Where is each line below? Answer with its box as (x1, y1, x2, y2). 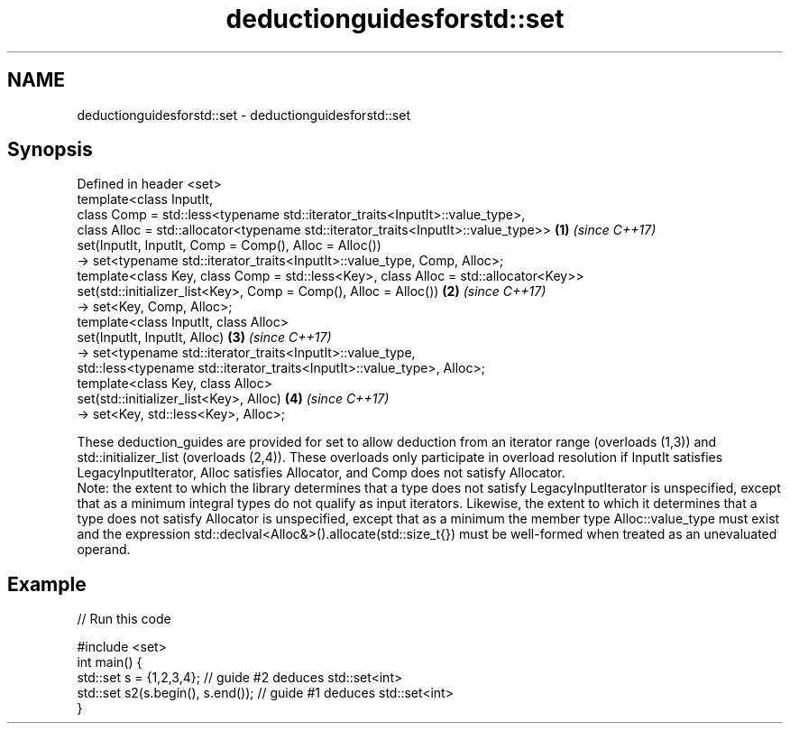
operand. (77, 541, 131, 558)
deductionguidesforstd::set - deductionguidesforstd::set (77, 106, 410, 123)
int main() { (77, 654, 142, 671)
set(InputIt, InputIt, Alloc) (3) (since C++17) (77, 329, 332, 346)
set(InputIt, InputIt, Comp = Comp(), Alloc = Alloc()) (77, 237, 381, 254)
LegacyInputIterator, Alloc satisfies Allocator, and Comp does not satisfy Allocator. (77, 465, 565, 481)
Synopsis (7, 138, 93, 162)
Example (7, 572, 87, 596)
